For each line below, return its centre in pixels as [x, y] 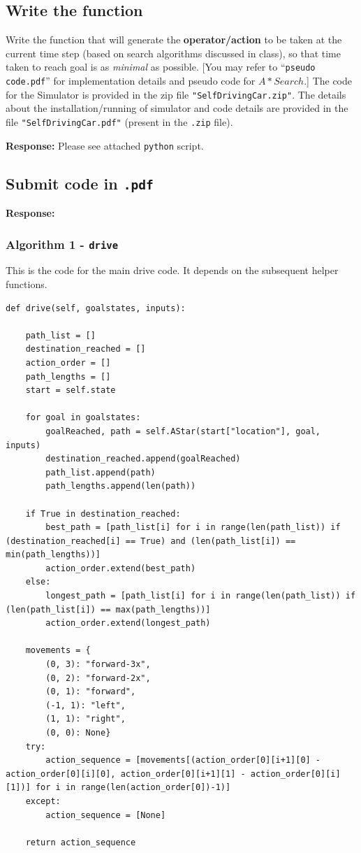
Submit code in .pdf [80, 183]
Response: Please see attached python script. [105, 145]
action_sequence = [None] [106, 815]
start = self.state [71, 390]
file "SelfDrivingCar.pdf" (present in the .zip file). [119, 121]
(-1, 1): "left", [86, 705]
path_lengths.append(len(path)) [121, 486]
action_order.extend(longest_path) [128, 623]
